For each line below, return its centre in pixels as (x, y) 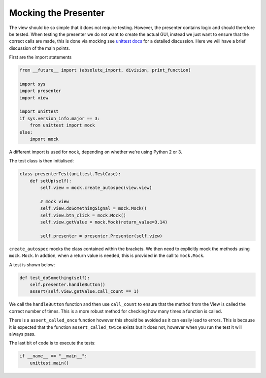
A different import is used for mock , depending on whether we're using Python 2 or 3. (96, 152)
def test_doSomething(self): (55, 278)
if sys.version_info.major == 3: (60, 118)
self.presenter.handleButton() (67, 285)
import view (34, 98)
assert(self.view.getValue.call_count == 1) (84, 291)
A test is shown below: (32, 265)
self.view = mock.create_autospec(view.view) (96, 188)
